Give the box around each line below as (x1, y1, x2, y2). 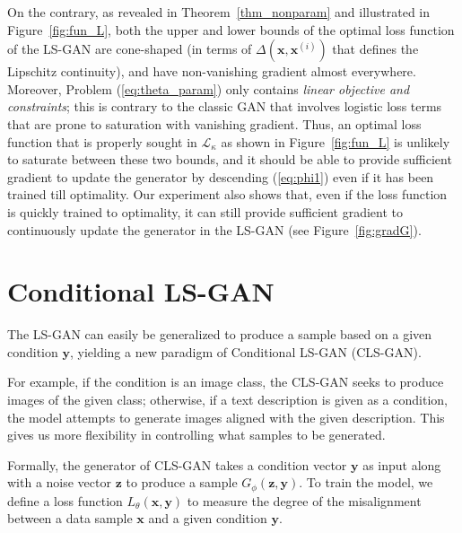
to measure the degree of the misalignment (187, 491, 422, 510)
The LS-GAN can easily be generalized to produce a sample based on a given (7, 325, 432, 344)
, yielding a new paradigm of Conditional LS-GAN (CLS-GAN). (69, 342, 422, 361)
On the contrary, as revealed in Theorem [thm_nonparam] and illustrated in (7, 3, 431, 21)
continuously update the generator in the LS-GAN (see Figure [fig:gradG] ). (7, 220, 422, 239)
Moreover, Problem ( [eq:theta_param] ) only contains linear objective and (7, 79, 410, 98)
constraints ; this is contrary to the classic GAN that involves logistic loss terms (7, 97, 442, 116)
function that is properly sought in (7, 132, 197, 151)
